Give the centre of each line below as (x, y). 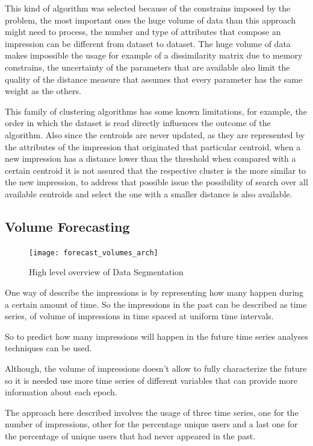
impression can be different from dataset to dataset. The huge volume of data (148, 43)
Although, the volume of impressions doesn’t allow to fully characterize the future (156, 368)
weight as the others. (43, 91)
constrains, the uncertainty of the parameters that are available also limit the (147, 67)
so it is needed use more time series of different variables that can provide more (151, 380)
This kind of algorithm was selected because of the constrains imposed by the (148, 8)
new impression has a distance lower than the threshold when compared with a (150, 158)
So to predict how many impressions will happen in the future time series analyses (156, 336)
